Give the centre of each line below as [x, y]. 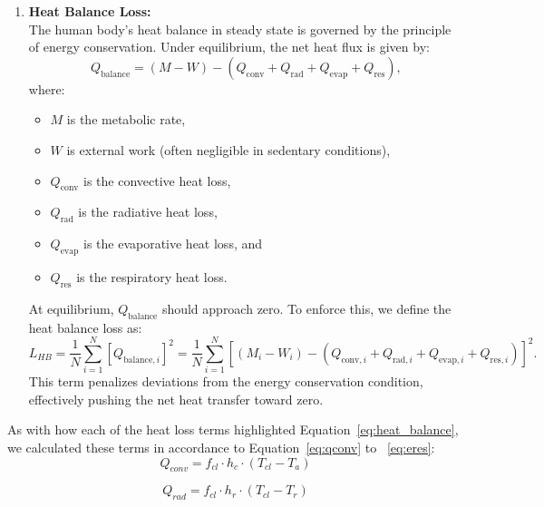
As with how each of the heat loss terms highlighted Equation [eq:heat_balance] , [233, 429]
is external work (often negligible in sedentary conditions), [228, 149]
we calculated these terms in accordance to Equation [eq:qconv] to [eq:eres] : [221, 448]
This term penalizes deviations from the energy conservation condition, [226, 381]
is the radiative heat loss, [148, 212]
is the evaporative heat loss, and [173, 244]
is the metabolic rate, [126, 119]
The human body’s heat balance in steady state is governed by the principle [240, 29]
